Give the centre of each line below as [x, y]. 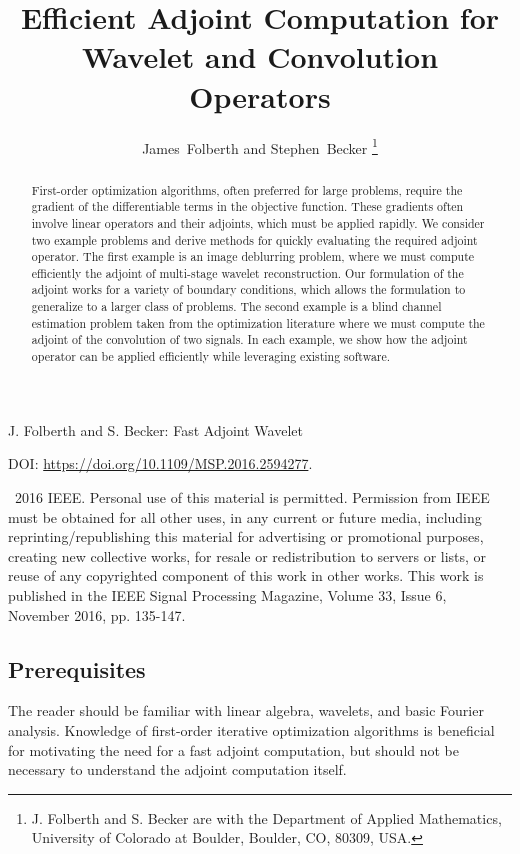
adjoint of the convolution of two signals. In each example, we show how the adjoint [249, 339]
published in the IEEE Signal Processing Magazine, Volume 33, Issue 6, [227, 594]
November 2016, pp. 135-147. [97, 614]
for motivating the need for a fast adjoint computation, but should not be [234, 749]
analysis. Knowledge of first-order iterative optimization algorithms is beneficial [251, 729]
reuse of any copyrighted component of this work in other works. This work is [246, 575]
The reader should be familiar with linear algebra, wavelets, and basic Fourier [246, 710]
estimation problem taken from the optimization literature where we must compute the [258, 322]
